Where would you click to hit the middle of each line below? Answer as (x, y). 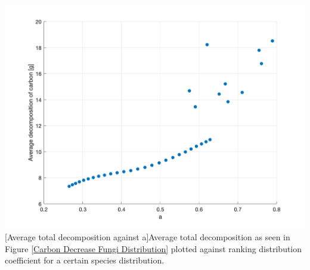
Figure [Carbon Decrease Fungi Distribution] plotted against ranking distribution (154, 248)
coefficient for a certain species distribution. (85, 260)
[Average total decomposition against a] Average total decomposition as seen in (148, 236)
